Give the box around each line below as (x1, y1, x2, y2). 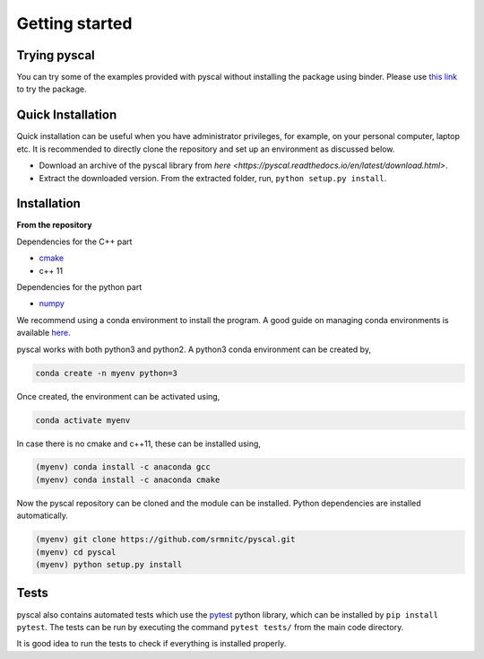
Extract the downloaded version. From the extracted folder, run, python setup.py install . (39, 172, 387, 183)
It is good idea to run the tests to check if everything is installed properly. (16, 638, 287, 649)
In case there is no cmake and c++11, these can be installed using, (16, 438, 262, 449)
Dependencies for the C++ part (16, 236, 133, 247)
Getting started (16, 13, 133, 33)
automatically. (16, 510, 69, 521)
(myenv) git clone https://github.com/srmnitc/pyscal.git (35, 534, 296, 545)
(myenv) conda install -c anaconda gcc (35, 462, 211, 472)
